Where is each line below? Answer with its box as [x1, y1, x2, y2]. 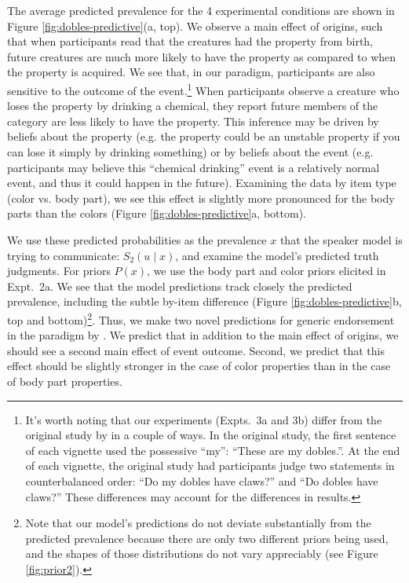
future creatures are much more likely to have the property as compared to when [7, 48, 396, 64]
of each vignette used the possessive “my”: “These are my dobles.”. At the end [25, 442, 400, 458]
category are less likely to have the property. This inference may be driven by [7, 112, 379, 129]
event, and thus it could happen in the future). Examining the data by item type [7, 174, 396, 191]
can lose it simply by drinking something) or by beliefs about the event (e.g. [7, 144, 374, 159]
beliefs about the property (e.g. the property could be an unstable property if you [7, 128, 400, 145]
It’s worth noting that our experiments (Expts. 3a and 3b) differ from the [25, 411, 382, 427]
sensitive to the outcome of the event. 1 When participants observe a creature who [7, 79, 400, 98]
